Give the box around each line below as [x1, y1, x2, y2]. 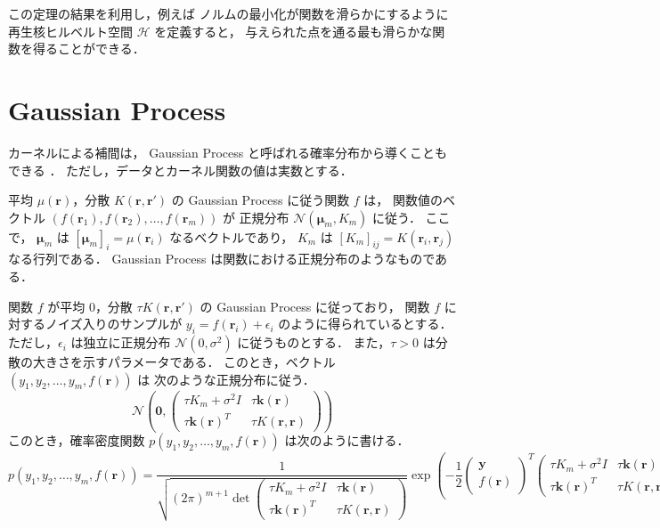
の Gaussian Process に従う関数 [171, 191, 350, 209]
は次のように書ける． [284, 431, 410, 450]
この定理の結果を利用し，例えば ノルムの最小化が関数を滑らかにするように [8, 4, 449, 22]
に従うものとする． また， [237, 333, 391, 352]
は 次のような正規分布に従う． [137, 370, 315, 388]
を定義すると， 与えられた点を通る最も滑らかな [154, 21, 433, 40]
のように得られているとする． [278, 314, 452, 333]
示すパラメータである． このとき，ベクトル [82, 353, 336, 371]
